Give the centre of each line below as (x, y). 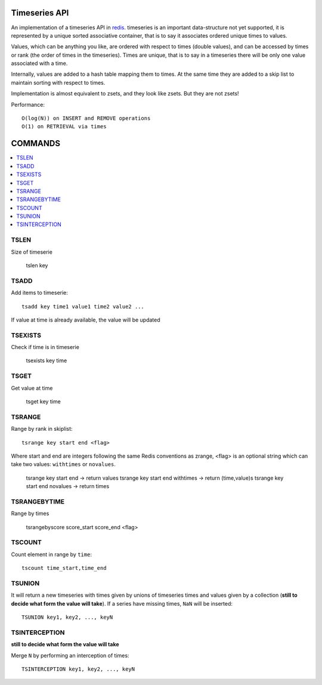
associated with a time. (39, 63)
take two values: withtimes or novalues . (64, 464)
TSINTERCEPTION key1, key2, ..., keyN (78, 669)
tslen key (37, 265)
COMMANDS (36, 144)
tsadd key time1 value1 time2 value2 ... (83, 306)
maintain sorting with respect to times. (58, 82)
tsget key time (43, 401)
